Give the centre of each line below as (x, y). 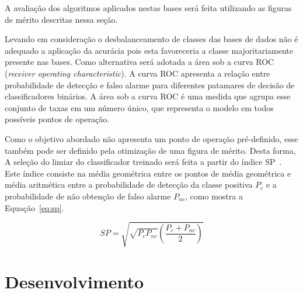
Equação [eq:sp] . (34, 207)
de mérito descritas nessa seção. (61, 19)
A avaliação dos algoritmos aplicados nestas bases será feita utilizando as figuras (148, 8)
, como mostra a (214, 196)
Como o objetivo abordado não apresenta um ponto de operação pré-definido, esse (151, 138)
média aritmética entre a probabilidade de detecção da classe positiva (129, 185)
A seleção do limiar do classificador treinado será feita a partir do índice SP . (143, 162)
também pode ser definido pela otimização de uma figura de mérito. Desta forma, (150, 150)
